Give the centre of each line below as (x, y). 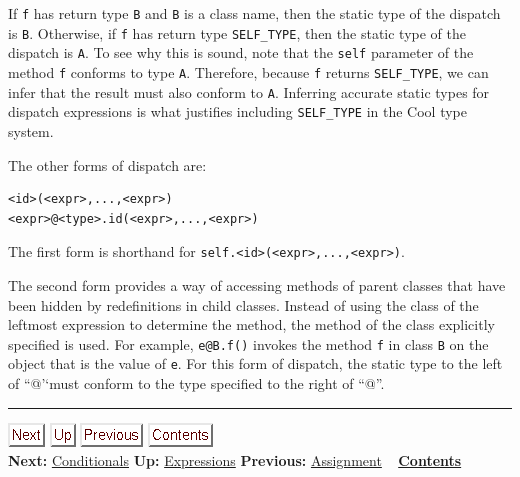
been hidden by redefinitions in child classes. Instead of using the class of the (243, 304)
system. (31, 130)
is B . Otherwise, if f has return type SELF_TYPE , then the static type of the (237, 32)
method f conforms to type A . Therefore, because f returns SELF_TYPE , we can (248, 71)
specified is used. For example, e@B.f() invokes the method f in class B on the (248, 343)
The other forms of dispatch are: (107, 164)
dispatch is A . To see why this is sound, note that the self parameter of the (241, 52)
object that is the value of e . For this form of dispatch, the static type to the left (255, 363)
